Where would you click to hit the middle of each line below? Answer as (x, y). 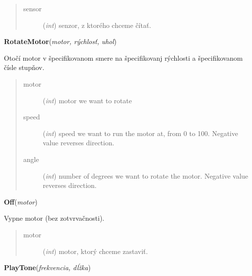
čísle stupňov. (24, 67)
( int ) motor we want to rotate (87, 100)
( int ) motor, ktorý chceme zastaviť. (95, 251)
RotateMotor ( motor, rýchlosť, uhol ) (60, 41)
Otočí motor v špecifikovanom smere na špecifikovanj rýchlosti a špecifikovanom (123, 57)
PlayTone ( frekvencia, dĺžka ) (47, 267)
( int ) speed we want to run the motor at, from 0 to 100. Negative (140, 133)
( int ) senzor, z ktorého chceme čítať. (97, 25)
